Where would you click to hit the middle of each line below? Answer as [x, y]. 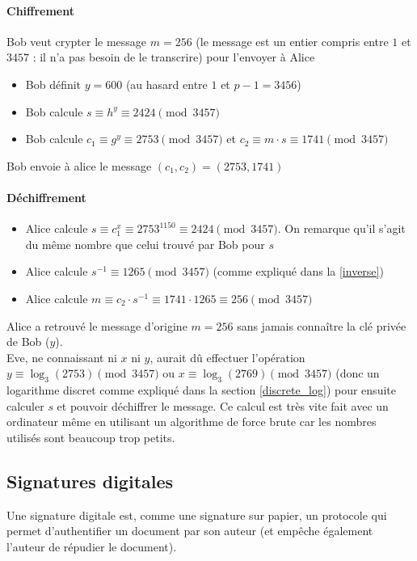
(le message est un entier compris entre [292, 41]
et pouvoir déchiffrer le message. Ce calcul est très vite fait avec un [223, 405]
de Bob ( [28, 342]
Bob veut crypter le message [77, 41]
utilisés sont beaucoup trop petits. [91, 437]
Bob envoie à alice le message [79, 165]
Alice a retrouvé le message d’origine [97, 325]
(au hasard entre [166, 84]
